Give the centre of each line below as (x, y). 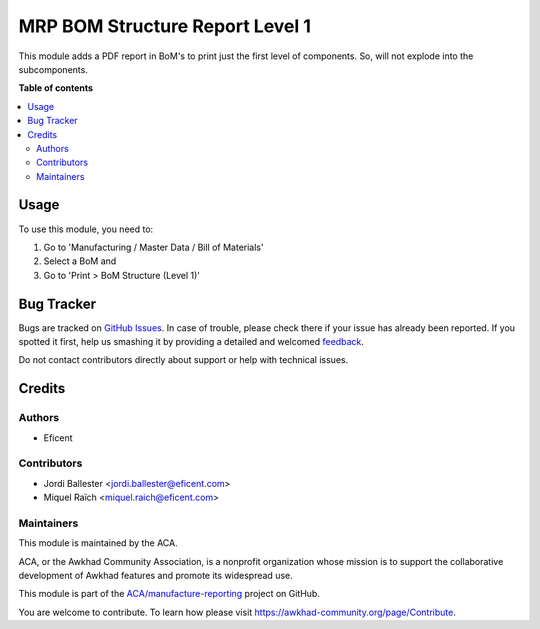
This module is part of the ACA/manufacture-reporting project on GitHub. (169, 594)
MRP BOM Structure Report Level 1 (165, 26)
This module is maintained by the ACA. (98, 543)
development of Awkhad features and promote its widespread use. (156, 576)
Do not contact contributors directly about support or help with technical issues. (183, 360)
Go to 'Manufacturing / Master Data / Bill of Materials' (153, 247)
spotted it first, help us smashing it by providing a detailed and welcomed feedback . (191, 342)
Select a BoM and (80, 261)
